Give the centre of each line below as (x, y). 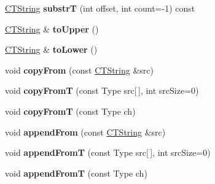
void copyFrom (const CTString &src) (80, 70)
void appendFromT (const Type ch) (76, 173)
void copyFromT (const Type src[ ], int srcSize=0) (102, 90)
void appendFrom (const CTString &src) (85, 132)
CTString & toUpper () (52, 29)
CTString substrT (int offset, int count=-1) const (100, 8)
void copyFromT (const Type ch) (70, 111)
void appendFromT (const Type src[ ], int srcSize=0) (108, 152)
